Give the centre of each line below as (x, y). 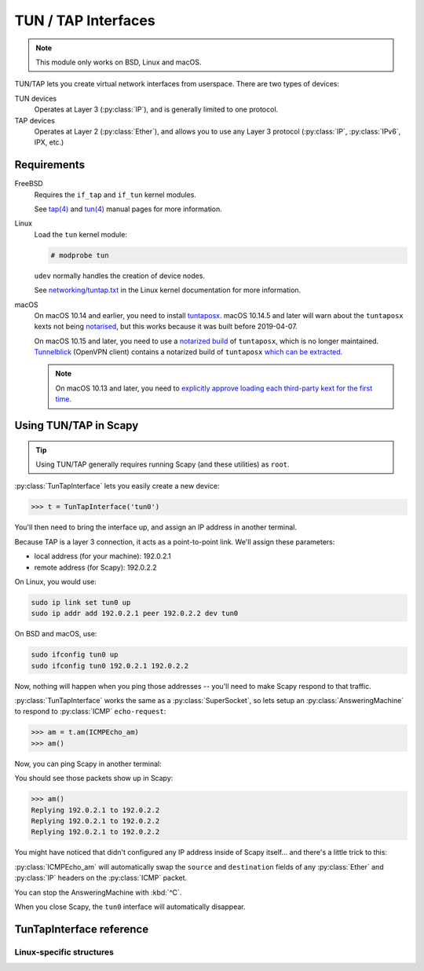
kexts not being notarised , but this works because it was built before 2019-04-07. (166, 327)
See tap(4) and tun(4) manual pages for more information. (128, 209)
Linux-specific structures (64, 952)
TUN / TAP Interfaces (85, 20)
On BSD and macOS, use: (56, 634)
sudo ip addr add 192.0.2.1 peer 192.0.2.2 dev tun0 (135, 614)
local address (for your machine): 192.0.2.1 (103, 556)
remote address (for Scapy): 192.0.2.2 (95, 567)
